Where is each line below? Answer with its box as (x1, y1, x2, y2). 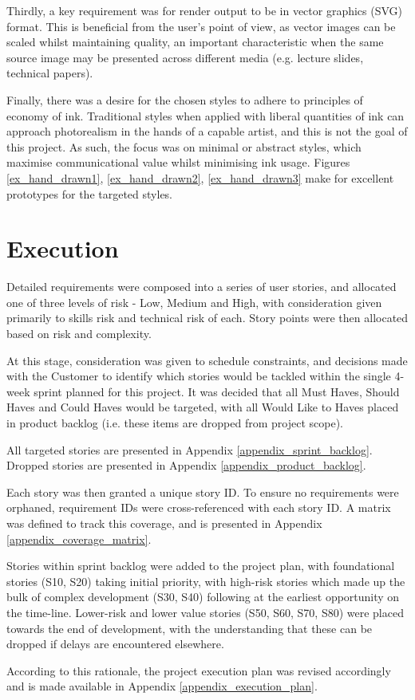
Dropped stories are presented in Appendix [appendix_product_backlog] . (6, 457, 366, 474)
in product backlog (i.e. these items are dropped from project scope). (6, 415, 343, 431)
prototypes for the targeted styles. (6, 185, 173, 202)
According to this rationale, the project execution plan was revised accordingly (6, 662, 391, 678)
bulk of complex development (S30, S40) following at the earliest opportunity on (6, 588, 400, 605)
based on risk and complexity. (6, 325, 152, 342)
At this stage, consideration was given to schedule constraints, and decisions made (6, 352, 408, 368)
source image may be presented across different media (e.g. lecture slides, (6, 49, 364, 65)
